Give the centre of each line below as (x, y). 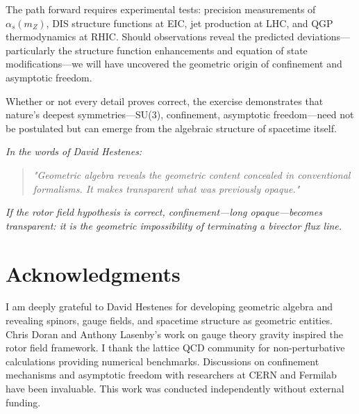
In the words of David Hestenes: (74, 151)
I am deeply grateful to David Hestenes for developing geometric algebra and (169, 306)
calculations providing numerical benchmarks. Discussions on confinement (162, 361)
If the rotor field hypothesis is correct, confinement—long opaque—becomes (164, 212)
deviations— (324, 37)
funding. (23, 402)
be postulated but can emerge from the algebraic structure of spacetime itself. (171, 128)
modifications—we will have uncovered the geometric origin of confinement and (174, 64)
